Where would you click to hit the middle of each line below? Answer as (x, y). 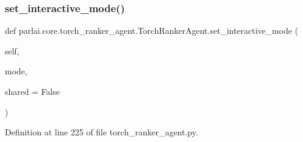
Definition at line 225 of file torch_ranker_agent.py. (102, 132)
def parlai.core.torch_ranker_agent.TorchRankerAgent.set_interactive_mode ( (151, 31)
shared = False (32, 91)
